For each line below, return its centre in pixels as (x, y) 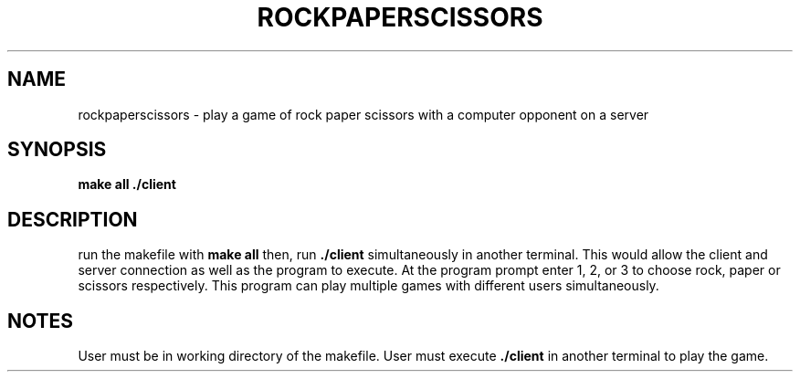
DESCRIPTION (73, 219)
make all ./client (127, 184)
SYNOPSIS (57, 150)
